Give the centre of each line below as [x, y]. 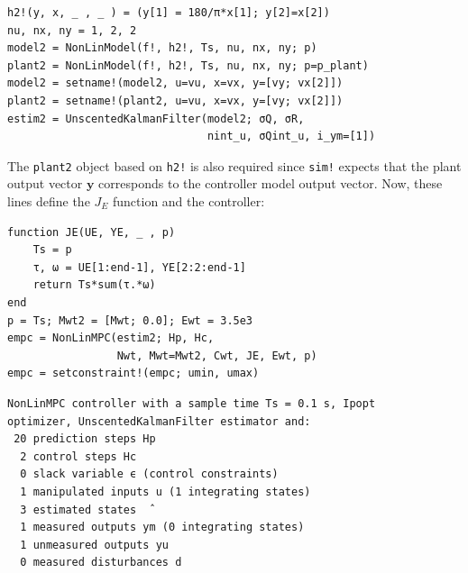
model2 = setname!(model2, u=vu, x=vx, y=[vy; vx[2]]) [175, 83]
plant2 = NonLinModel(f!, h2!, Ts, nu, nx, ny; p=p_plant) [188, 65]
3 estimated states [78, 509]
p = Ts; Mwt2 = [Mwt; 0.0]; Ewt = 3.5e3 [130, 320]
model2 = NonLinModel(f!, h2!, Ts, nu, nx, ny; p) [162, 48]
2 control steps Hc [78, 456]
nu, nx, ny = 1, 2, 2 [72, 30]
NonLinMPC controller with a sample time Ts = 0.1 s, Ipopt [192, 403]
